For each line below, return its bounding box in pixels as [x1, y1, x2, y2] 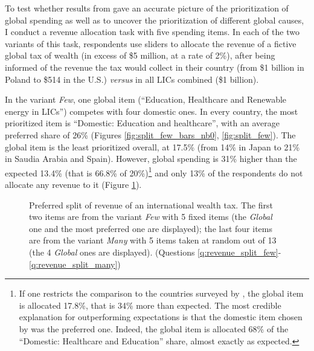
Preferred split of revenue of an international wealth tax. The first [29, 198, 273, 211]
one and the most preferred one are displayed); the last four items [29, 222, 272, 234]
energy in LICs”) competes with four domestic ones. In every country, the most [5, 105, 298, 117]
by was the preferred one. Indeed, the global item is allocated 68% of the [19, 322, 289, 335]
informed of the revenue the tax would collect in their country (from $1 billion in [5, 60, 304, 73]
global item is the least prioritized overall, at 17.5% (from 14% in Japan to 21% [5, 140, 300, 153]
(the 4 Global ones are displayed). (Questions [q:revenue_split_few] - [29, 245, 281, 258]
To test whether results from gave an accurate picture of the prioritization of [5, 2, 289, 14]
